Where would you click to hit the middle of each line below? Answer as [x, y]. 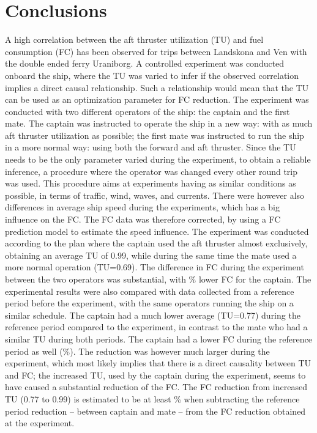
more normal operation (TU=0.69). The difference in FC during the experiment [155, 267]
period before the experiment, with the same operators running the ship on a [149, 303]
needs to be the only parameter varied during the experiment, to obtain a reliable [158, 159]
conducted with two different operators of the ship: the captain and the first [147, 111]
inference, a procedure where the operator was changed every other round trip [151, 171]
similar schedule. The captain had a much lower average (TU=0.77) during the [153, 315]
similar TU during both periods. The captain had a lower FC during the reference [158, 339]
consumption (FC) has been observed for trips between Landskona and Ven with [156, 51]
